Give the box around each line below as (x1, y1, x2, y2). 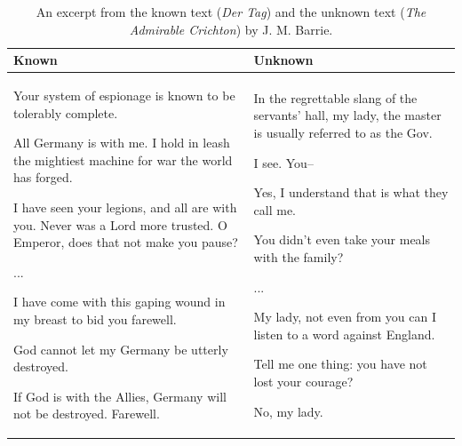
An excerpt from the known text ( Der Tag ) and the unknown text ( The (36, 3, 426, 20)
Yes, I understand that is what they (253, 183, 449, 202)
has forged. (13, 168, 73, 187)
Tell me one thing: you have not (253, 354, 427, 373)
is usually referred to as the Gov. (253, 123, 433, 142)
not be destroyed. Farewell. (13, 404, 160, 423)
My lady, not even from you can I (253, 307, 436, 326)
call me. (253, 200, 296, 219)
